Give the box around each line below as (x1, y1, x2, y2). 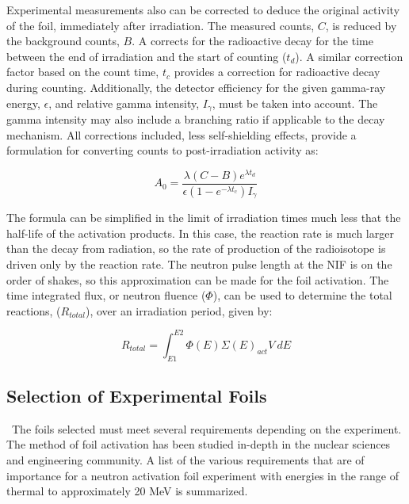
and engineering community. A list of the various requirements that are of (6, 452, 365, 468)
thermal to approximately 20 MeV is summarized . (6, 483, 248, 499)
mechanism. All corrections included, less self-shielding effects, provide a (6, 126, 357, 143)
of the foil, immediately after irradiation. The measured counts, (6, 17, 315, 33)
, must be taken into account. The (212, 94, 378, 111)
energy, (6, 94, 40, 111)
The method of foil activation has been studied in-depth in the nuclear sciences (6, 436, 391, 452)
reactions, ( (6, 302, 61, 319)
